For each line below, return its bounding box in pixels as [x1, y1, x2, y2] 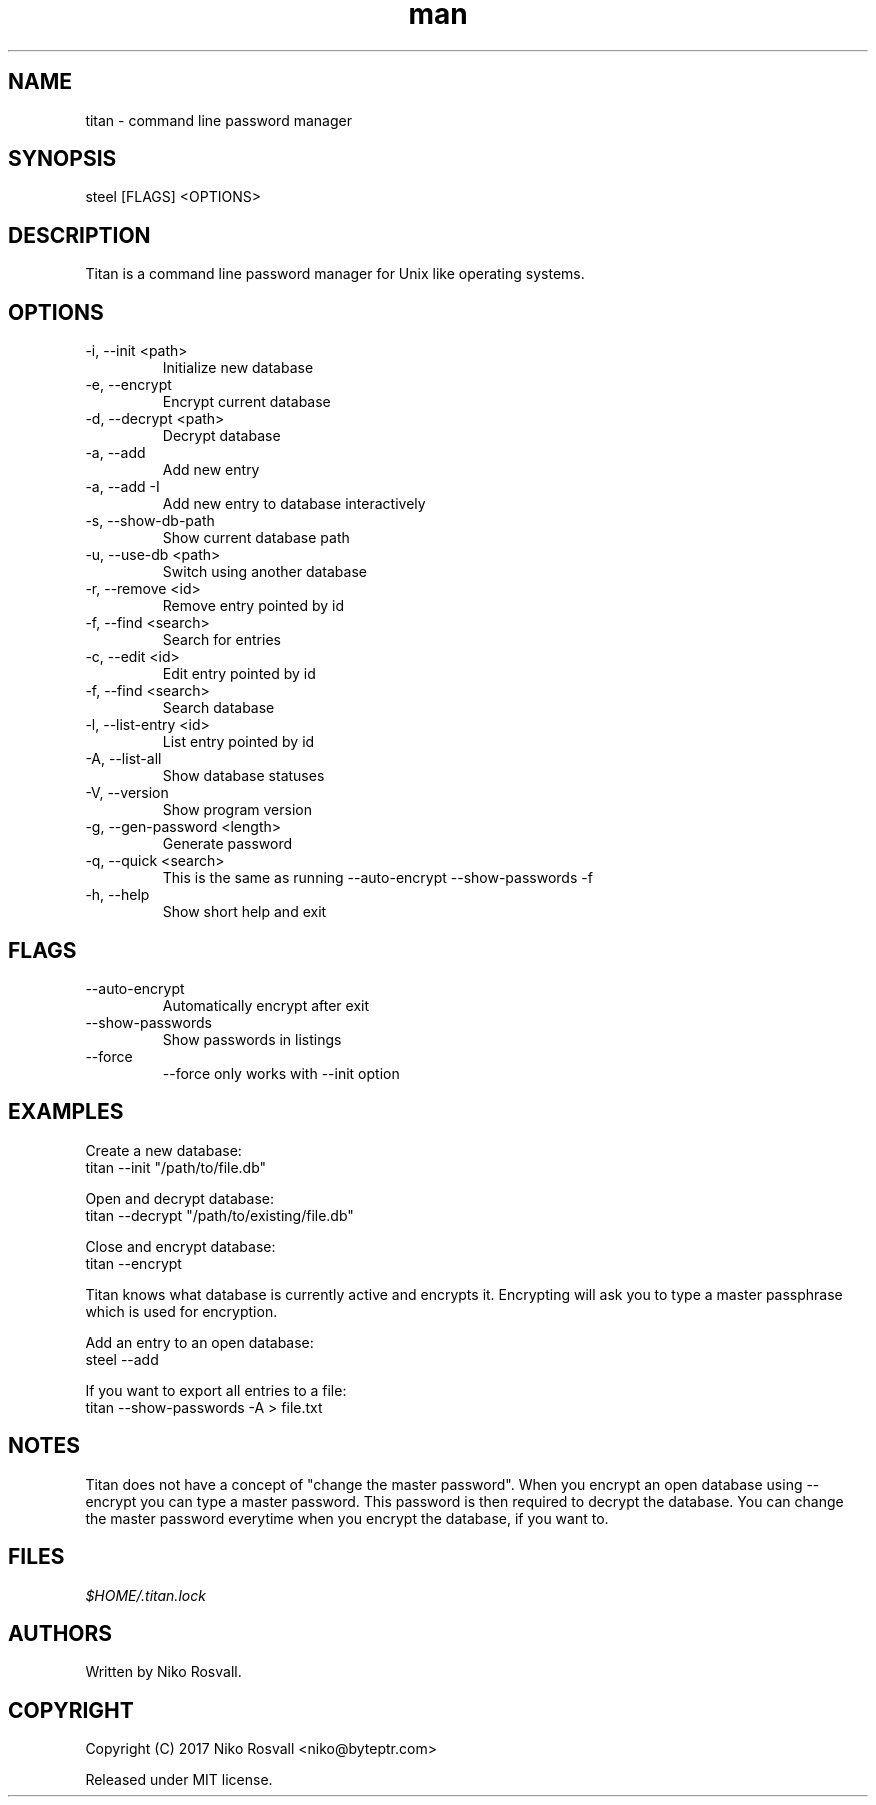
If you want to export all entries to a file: [85, 1381, 347, 1399]
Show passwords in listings [162, 1030, 342, 1048]
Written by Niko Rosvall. [85, 1663, 242, 1681]
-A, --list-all [85, 750, 162, 768]
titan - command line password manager [85, 111, 352, 129]
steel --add [85, 1350, 159, 1368]
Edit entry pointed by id [162, 665, 316, 683]
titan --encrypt [85, 1254, 182, 1272]
